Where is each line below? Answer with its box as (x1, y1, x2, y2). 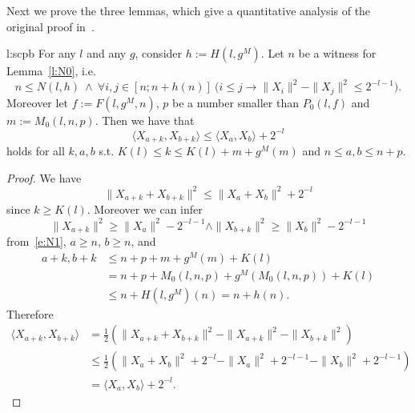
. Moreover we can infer (87, 201, 203, 218)
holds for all (6, 142, 65, 159)
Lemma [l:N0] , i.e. (6, 62, 96, 79)
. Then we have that (95, 111, 195, 128)
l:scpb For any (6, 45, 76, 62)
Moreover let (6, 94, 69, 110)
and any (87, 45, 127, 62)
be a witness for (298, 45, 377, 62)
